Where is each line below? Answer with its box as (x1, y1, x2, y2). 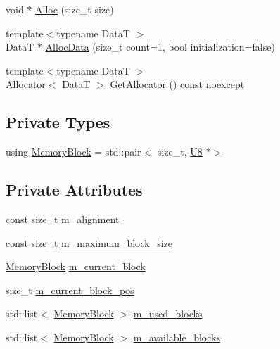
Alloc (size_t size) (35, 2, 114, 16)
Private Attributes (6, 179, 143, 201)
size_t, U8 (157, 144, 203, 159)
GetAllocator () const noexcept (110, 77, 245, 91)
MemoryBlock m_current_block (6, 259, 146, 274)
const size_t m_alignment (6, 211, 120, 226)
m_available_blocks (133, 329, 220, 344)
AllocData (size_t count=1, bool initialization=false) (45, 39, 275, 54)
